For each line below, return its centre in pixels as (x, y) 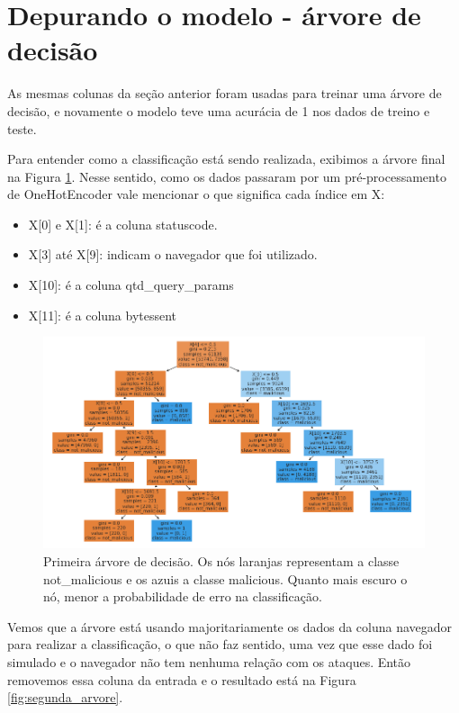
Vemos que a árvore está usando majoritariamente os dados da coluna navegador (230, 626)
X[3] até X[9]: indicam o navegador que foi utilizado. (173, 254)
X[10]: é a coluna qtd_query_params (131, 285)
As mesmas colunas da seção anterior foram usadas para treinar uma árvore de (225, 93)
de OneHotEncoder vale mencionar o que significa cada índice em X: (196, 194)
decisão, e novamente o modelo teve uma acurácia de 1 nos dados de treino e (219, 110)
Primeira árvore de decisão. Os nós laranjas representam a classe (221, 560)
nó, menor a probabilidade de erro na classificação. (183, 596)
